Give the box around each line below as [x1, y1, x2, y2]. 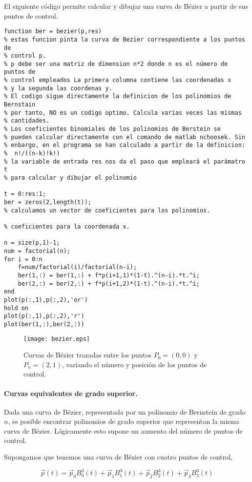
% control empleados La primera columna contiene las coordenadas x [4, 77, 231, 84]
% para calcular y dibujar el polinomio [4, 174, 137, 181]
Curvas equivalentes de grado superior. [4, 388, 138, 398]
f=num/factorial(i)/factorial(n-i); [18, 264, 137, 271]
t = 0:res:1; [4, 190, 46, 198]
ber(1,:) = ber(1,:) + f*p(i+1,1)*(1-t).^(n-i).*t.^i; [18, 272, 200, 279]
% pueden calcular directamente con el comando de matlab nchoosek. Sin [4, 133, 245, 141]
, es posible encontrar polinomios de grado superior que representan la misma [8, 416, 240, 426]
